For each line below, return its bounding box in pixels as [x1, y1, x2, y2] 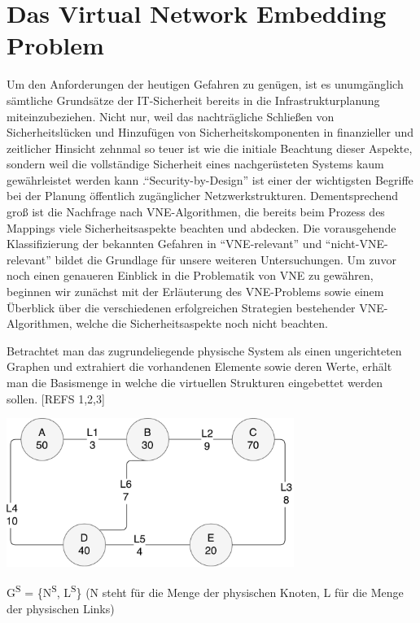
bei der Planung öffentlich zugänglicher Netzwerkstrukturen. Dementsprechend [7, 187, 399, 204]
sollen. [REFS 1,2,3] [7, 390, 105, 407]
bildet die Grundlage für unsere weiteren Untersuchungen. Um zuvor [55, 251, 396, 268]
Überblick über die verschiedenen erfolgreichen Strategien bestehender [7, 298, 356, 316]
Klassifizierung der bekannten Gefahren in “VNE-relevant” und [7, 235, 322, 252]
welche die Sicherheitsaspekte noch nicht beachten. [76, 315, 328, 332]
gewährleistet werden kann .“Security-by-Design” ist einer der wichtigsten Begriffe [7, 171, 413, 188]
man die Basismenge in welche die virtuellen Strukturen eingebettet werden [7, 374, 383, 390]
